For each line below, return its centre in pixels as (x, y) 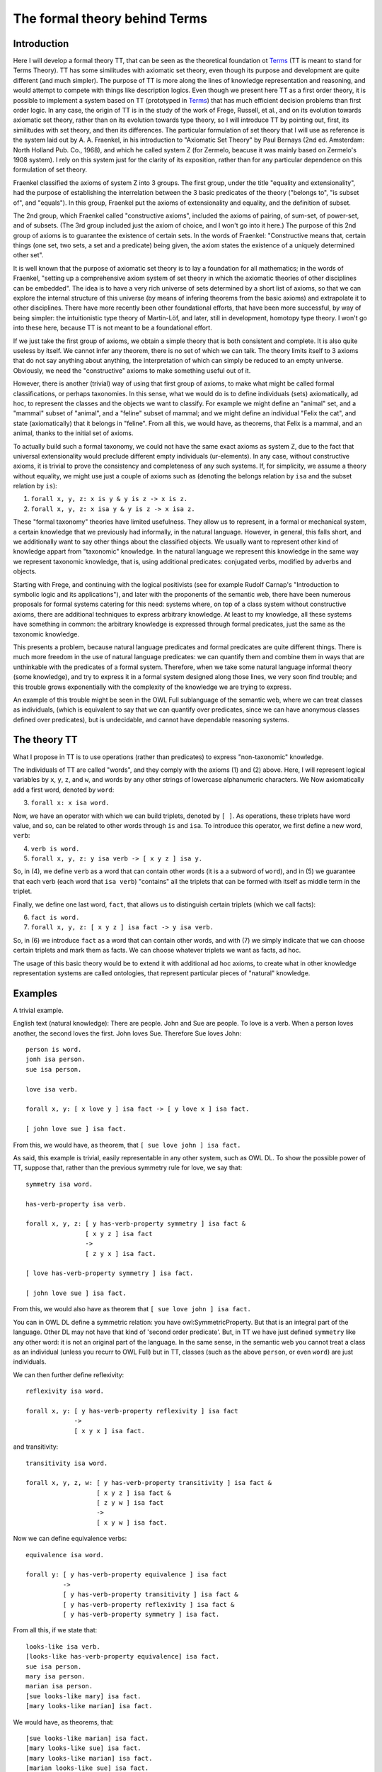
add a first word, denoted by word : (64, 790)
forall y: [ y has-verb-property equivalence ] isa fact (127, 1575)
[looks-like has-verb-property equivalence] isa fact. (123, 1656)
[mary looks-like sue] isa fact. (83, 1748)
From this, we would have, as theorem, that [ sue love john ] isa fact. (127, 1145)
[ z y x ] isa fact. (121, 1254)
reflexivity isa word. (65, 1391)
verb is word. (55, 848)
